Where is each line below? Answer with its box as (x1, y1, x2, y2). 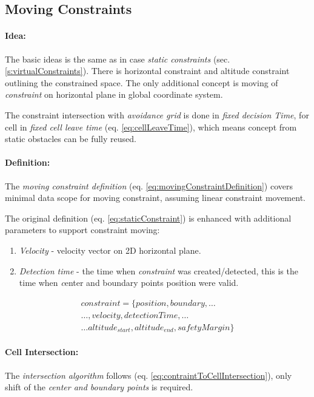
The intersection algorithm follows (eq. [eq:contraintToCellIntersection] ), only (5, 368, 292, 381)
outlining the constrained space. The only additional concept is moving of (5, 76, 278, 89)
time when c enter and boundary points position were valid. (19, 276, 239, 289)
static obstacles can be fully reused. (5, 132, 136, 145)
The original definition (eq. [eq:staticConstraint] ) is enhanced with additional (5, 211, 292, 224)
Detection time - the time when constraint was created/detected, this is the (19, 264, 298, 277)
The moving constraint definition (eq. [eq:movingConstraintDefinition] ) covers (5, 179, 293, 192)
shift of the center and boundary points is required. (5, 381, 193, 393)
